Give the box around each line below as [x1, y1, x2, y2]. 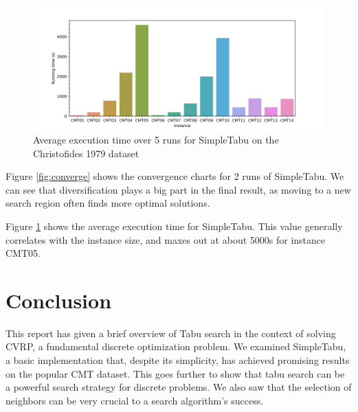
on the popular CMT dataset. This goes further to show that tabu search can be [5, 366, 345, 380]
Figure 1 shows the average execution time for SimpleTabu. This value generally [5, 218, 343, 233]
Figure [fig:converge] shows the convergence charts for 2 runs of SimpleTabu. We [5, 169, 344, 183]
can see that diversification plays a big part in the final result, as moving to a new [5, 182, 351, 196]
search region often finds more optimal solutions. [5, 196, 210, 210]
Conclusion [5, 286, 112, 314]
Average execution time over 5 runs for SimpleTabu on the [33, 132, 279, 146]
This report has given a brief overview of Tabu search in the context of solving [5, 325, 336, 340]
